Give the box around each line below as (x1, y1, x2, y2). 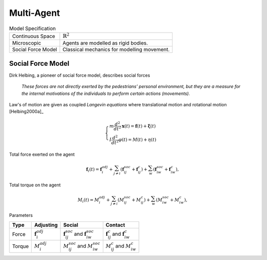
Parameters (9, 213, 33, 218)
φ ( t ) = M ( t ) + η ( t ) (118, 137, 157, 143)
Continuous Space (12, 33, 55, 40)
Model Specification (9, 25, 56, 32)
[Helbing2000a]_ (9, 109, 44, 115)
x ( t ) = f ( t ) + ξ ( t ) (122, 123, 156, 129)
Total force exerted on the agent (9, 151, 75, 157)
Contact (105, 221, 126, 228)
